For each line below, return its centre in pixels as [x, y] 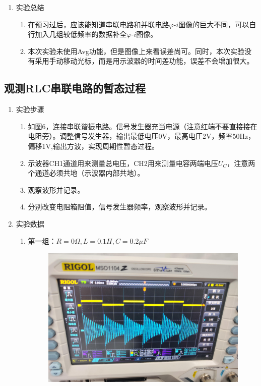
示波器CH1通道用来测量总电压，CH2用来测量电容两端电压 [123, 163]
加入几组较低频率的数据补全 [81, 34]
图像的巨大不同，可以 [214, 24]
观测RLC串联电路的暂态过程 [75, 88]
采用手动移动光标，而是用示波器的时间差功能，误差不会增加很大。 [144, 61]
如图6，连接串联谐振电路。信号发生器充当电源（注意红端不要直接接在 [143, 126]
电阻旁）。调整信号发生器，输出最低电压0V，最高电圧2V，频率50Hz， [142, 136]
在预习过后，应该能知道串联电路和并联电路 [99, 24]
